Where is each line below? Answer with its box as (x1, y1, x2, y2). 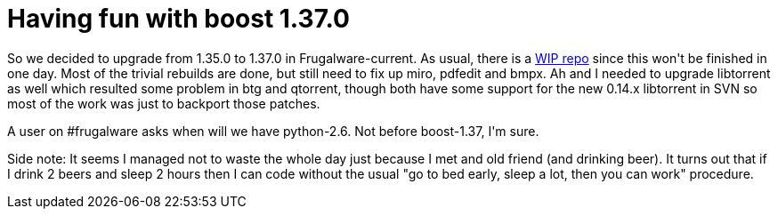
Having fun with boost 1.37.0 (7, 4, 350, 34)
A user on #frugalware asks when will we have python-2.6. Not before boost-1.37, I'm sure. (7, 123, 539, 139)
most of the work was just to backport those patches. (7, 95, 320, 111)
